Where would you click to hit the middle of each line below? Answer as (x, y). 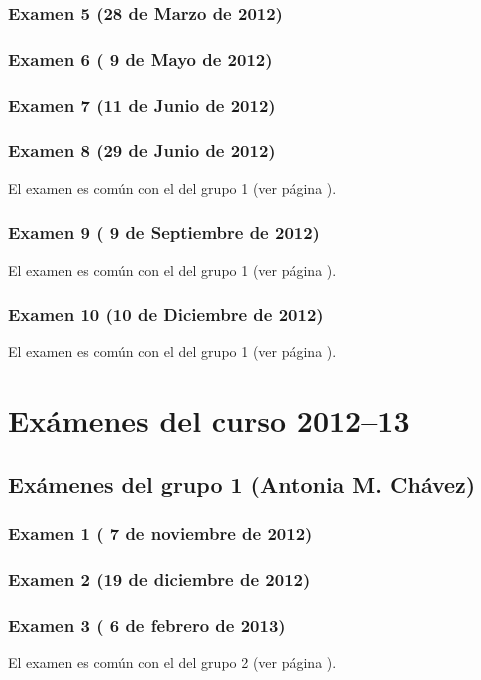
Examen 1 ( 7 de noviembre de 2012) (160, 533)
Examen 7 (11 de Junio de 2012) (142, 104)
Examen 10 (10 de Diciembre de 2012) (166, 314)
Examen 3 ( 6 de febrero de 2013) (147, 624)
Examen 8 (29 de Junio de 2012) (142, 150)
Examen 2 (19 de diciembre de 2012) (159, 578)
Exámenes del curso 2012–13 (209, 420)
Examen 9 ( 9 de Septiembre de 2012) (164, 232)
